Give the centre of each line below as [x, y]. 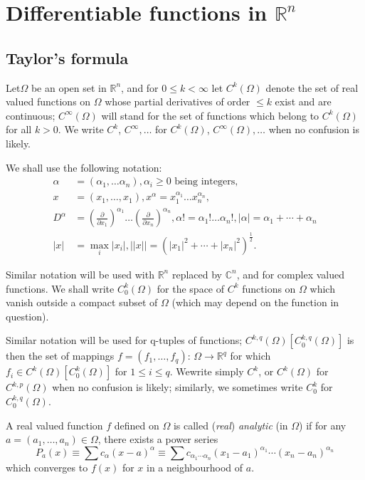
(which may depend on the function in [255, 302]
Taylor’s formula [67, 57]
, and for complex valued [290, 274]
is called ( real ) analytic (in [231, 425]
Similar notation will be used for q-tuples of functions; [124, 340]
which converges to [47, 467]
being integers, [206, 182]
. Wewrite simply [207, 371]
